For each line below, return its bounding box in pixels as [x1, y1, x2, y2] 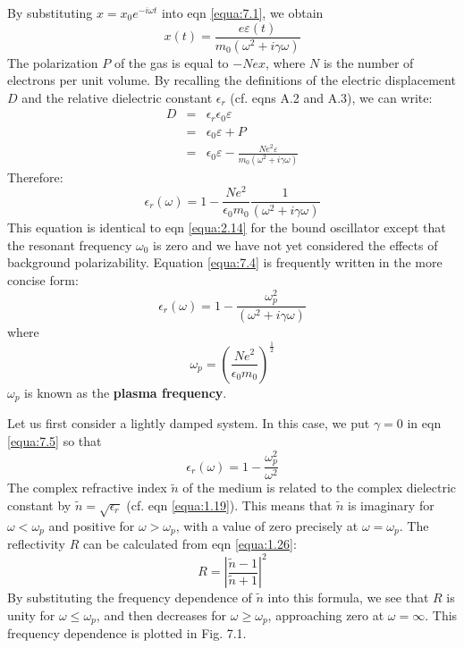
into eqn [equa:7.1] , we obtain [161, 4, 324, 21]
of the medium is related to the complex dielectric [182, 478, 457, 497]
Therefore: [7, 167, 63, 186]
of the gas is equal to [114, 53, 229, 72]
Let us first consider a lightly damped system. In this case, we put [7, 414, 370, 433]
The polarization [7, 53, 98, 72]
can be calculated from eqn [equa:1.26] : [82, 534, 297, 552]
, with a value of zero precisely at [175, 516, 359, 534]
